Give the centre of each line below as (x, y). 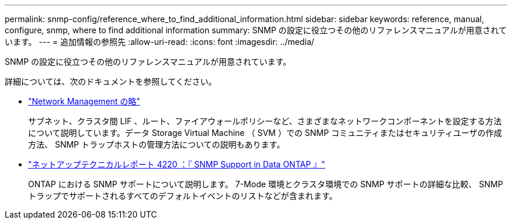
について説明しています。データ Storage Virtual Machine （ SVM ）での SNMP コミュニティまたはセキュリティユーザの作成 (265, 133)
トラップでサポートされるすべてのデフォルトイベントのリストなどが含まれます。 (183, 196)
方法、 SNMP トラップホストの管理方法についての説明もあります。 (157, 144)
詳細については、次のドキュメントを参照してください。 (111, 81)
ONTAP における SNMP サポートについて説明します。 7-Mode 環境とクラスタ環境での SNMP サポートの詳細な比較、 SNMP (266, 184)
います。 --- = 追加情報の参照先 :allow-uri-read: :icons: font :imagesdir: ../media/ (160, 42)
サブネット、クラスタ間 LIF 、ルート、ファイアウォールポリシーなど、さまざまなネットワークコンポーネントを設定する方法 (265, 121)
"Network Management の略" (84, 101)
